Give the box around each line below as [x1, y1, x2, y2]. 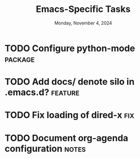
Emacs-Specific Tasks [36, 3, 131, 15]
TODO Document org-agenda [4, 132, 129, 144]
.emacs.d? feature [4, 87, 80, 98]
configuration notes [4, 143, 86, 154]
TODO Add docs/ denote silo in [4, 76, 135, 88]
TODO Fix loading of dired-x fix [4, 110, 135, 121]
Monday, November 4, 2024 [54, 20, 113, 26]
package [4, 53, 35, 64]
